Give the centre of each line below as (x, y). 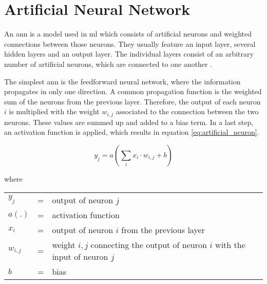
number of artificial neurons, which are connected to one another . (108, 64)
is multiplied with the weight (54, 111)
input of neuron (80, 256)
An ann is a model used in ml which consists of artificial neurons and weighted (128, 34)
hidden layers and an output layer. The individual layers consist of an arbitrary (129, 54)
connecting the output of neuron (149, 244)
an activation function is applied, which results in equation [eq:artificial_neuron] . (132, 132)
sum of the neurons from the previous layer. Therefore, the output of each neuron (132, 101)
